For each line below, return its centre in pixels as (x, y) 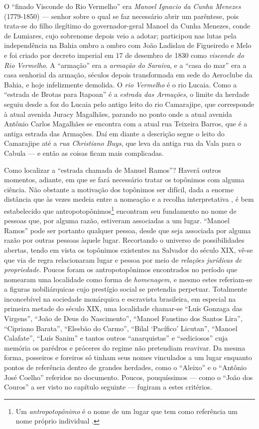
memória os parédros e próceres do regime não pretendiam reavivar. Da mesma (125, 347)
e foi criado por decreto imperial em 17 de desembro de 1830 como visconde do (124, 55)
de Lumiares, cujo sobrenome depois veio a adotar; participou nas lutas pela (120, 35)
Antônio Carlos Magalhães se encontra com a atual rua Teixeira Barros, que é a (126, 124)
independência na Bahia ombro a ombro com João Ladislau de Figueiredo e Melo (128, 45)
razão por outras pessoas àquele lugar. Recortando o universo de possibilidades (124, 240)
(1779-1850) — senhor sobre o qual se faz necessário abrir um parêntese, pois (122, 16)
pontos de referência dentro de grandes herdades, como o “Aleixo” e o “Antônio (125, 367)
